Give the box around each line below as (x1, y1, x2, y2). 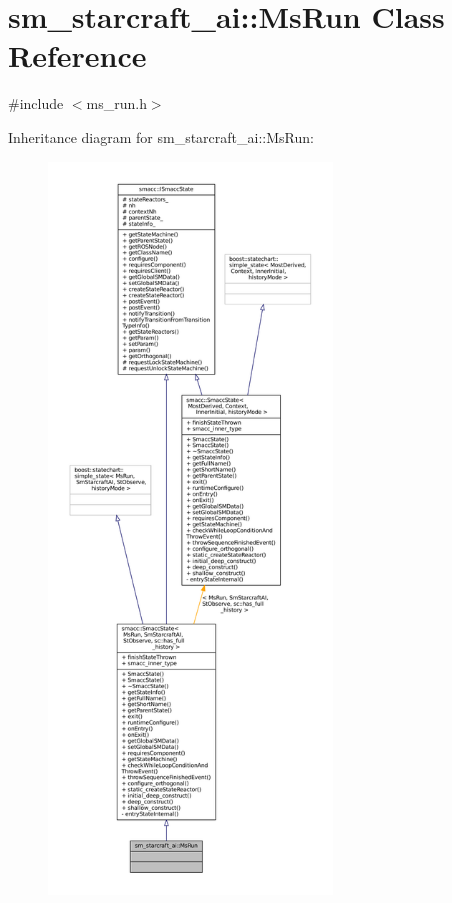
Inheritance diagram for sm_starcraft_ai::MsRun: (8, 126, 314, 147)
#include (8, 93, 64, 114)
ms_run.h (86, 93, 147, 114)
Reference (8, 35, 147, 76)
